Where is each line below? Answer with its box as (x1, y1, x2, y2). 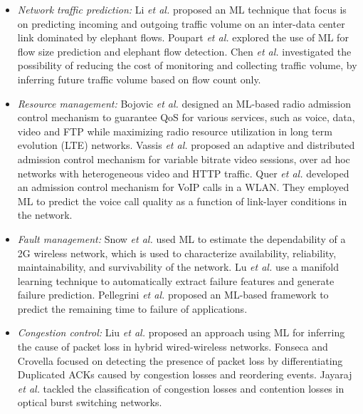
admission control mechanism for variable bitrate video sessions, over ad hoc (17, 151, 350, 166)
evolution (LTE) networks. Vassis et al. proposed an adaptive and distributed (17, 138, 355, 152)
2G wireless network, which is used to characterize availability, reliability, (17, 245, 337, 260)
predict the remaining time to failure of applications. (17, 301, 248, 316)
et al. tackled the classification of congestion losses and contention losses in (17, 381, 344, 395)
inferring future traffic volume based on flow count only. (17, 71, 261, 86)
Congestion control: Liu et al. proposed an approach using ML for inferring (17, 325, 345, 340)
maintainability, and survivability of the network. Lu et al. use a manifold (17, 259, 340, 274)
